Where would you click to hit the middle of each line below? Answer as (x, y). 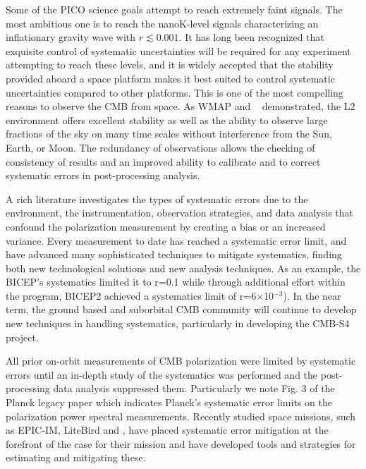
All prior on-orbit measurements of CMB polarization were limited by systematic (181, 361)
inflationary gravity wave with (71, 37)
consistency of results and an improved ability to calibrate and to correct (163, 161)
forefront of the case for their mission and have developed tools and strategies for (181, 443)
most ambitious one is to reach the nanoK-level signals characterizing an (162, 23)
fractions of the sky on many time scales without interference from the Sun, (169, 134)
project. (22, 337)
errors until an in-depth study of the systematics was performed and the (162, 374)
